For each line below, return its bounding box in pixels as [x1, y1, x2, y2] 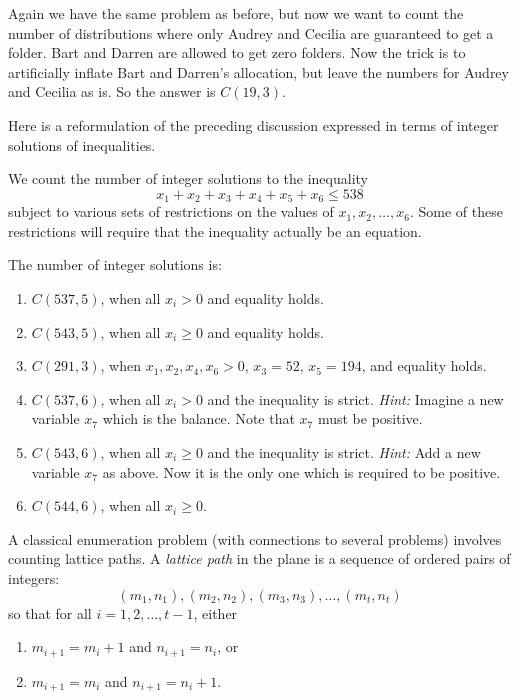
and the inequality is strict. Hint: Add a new [207, 441, 481, 462]
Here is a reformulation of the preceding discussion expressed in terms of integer [8, 114, 499, 135]
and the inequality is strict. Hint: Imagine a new [207, 388, 504, 409]
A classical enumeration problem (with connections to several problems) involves [8, 528, 502, 549]
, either [193, 602, 238, 623]
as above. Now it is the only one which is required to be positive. [102, 461, 501, 482]
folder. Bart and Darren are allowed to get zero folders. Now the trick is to [8, 42, 466, 63]
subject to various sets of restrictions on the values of [8, 201, 334, 222]
